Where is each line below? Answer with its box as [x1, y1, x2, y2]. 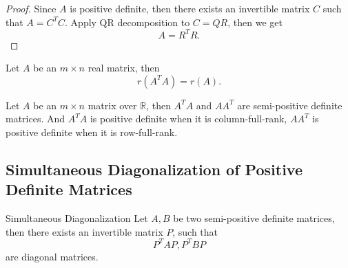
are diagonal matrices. [6, 249, 99, 263]
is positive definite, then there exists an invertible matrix [70, 1, 310, 15]
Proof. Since [6, 1, 57, 15]
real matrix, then [88, 60, 160, 75]
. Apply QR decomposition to [65, 14, 190, 29]
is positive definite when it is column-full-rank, [90, 111, 287, 126]
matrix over [88, 98, 137, 112]
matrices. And [6, 111, 65, 126]
